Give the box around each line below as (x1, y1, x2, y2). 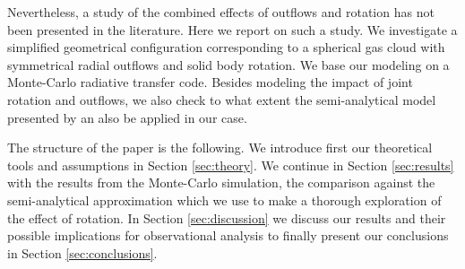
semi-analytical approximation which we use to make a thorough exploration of (7, 190, 442, 209)
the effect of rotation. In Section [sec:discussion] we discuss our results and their (7, 208, 446, 227)
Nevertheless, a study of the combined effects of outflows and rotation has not (7, 3, 435, 21)
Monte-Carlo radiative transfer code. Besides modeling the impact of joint (7, 73, 413, 91)
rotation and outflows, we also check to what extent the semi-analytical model (7, 90, 436, 108)
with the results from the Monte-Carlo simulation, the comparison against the (7, 173, 435, 192)
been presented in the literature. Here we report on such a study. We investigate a (7, 20, 458, 39)
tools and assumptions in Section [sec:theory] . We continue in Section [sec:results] (7, 155, 454, 174)
